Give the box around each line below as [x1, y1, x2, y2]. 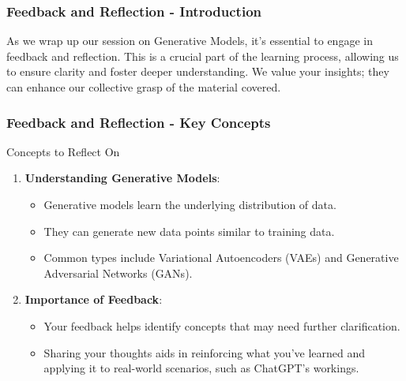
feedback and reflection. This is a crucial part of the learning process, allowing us [6, 47, 399, 64]
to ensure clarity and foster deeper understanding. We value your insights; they [6, 63, 389, 80]
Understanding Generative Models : [24, 170, 220, 186]
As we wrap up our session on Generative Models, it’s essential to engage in [6, 32, 373, 49]
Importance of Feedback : [24, 291, 163, 308]
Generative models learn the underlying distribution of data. [43, 196, 336, 212]
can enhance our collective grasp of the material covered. [6, 79, 281, 95]
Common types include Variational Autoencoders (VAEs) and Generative [43, 249, 399, 266]
